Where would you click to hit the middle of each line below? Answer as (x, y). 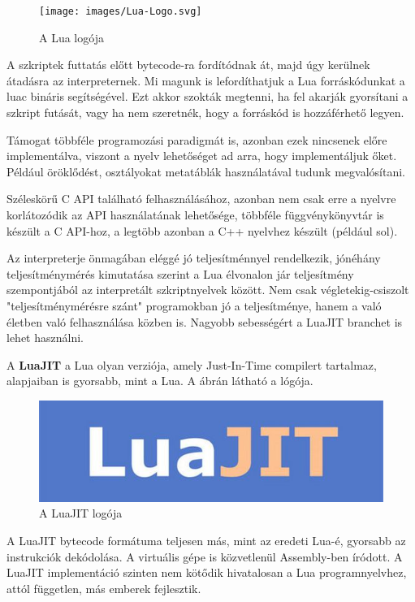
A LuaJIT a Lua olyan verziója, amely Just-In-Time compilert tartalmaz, (192, 364)
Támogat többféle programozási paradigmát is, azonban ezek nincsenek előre (197, 139)
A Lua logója (71, 37)
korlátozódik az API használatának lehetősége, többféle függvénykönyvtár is (195, 214)
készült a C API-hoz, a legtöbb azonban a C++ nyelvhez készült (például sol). (202, 230)
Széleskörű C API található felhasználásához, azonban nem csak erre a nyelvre (201, 199)
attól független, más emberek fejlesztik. (104, 588)
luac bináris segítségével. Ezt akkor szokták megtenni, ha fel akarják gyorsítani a (207, 96)
